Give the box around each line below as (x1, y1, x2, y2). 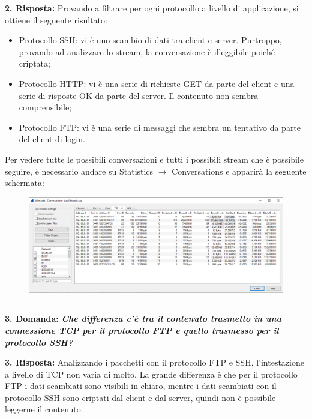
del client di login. (19, 133, 85, 145)
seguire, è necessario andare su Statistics (5, 164, 154, 177)
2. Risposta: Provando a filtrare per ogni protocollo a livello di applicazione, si (5, 2, 299, 14)
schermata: (5, 176, 44, 189)
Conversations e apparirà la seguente (172, 164, 307, 177)
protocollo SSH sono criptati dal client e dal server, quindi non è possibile (5, 391, 276, 403)
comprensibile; (19, 101, 72, 113)
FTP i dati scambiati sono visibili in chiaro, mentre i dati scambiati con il (5, 379, 277, 392)
